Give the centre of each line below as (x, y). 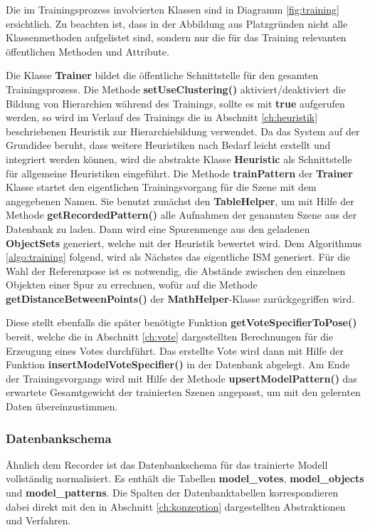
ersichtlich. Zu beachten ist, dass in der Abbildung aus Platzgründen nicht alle (177, 23)
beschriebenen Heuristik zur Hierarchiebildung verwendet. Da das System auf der (183, 131)
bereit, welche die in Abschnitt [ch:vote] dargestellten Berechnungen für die (170, 337)
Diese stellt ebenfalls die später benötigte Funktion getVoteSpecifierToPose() (181, 322)
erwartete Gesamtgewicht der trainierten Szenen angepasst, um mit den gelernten (183, 392)
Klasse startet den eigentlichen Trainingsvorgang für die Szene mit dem (161, 187)
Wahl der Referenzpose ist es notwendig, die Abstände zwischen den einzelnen (176, 270)
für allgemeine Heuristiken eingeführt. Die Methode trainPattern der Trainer (179, 173)
